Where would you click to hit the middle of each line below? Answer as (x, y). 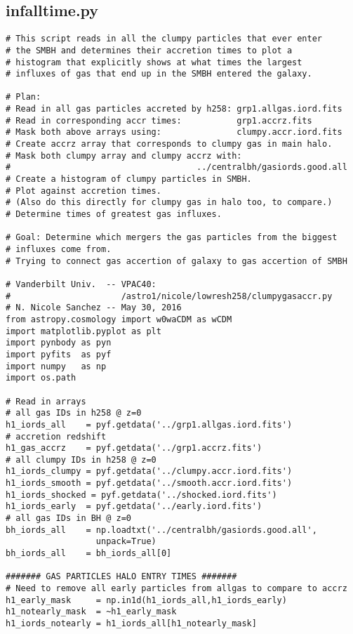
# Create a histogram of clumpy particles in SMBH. (129, 179)
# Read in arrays (46, 401)
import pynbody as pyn (59, 343)
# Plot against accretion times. (84, 191)
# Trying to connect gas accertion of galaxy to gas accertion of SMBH (176, 261)
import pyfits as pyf (59, 354)
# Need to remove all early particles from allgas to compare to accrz (176, 589)
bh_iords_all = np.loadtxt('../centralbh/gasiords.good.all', (161, 530)
